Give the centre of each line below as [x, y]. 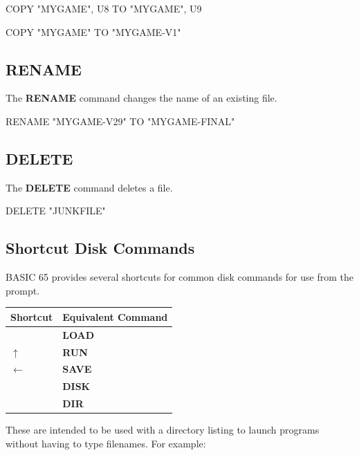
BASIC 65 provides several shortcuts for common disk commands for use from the [179, 277]
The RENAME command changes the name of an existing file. [141, 98]
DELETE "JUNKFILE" [56, 211]
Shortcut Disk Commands [100, 248]
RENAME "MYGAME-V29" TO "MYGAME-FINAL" [120, 121]
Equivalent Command [115, 316]
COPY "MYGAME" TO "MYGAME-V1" [93, 31]
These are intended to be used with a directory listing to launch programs [163, 430]
